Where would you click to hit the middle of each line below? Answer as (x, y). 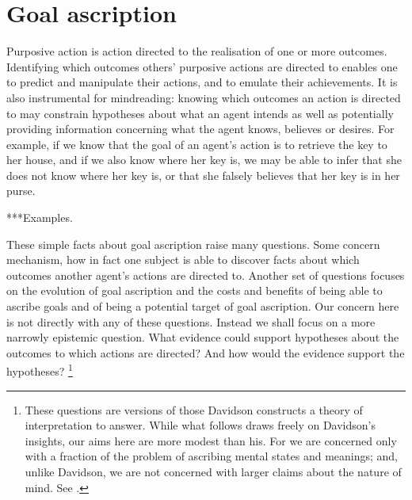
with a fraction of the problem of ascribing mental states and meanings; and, (212, 456)
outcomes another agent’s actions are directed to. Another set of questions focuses (206, 275)
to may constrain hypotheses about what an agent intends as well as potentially (200, 113)
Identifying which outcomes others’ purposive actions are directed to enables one (202, 66)
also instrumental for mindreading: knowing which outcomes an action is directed (204, 97)
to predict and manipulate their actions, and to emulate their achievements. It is (202, 82)
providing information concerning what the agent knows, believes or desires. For (200, 129)
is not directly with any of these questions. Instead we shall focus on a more (191, 321)
